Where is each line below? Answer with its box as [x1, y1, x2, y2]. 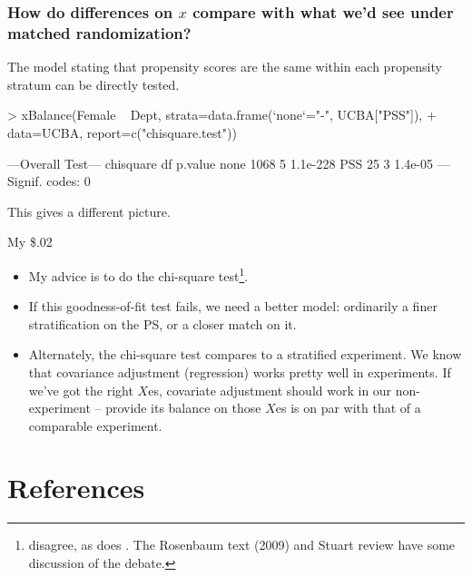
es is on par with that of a [275, 398, 421, 417]
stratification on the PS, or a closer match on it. [28, 314, 297, 333]
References [7, 469, 145, 506]
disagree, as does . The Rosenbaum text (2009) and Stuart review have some [28, 535, 456, 554]
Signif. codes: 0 [7, 171, 91, 191]
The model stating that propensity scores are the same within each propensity [7, 57, 442, 76]
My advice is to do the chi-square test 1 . [28, 263, 249, 285]
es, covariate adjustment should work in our [148, 380, 392, 399]
